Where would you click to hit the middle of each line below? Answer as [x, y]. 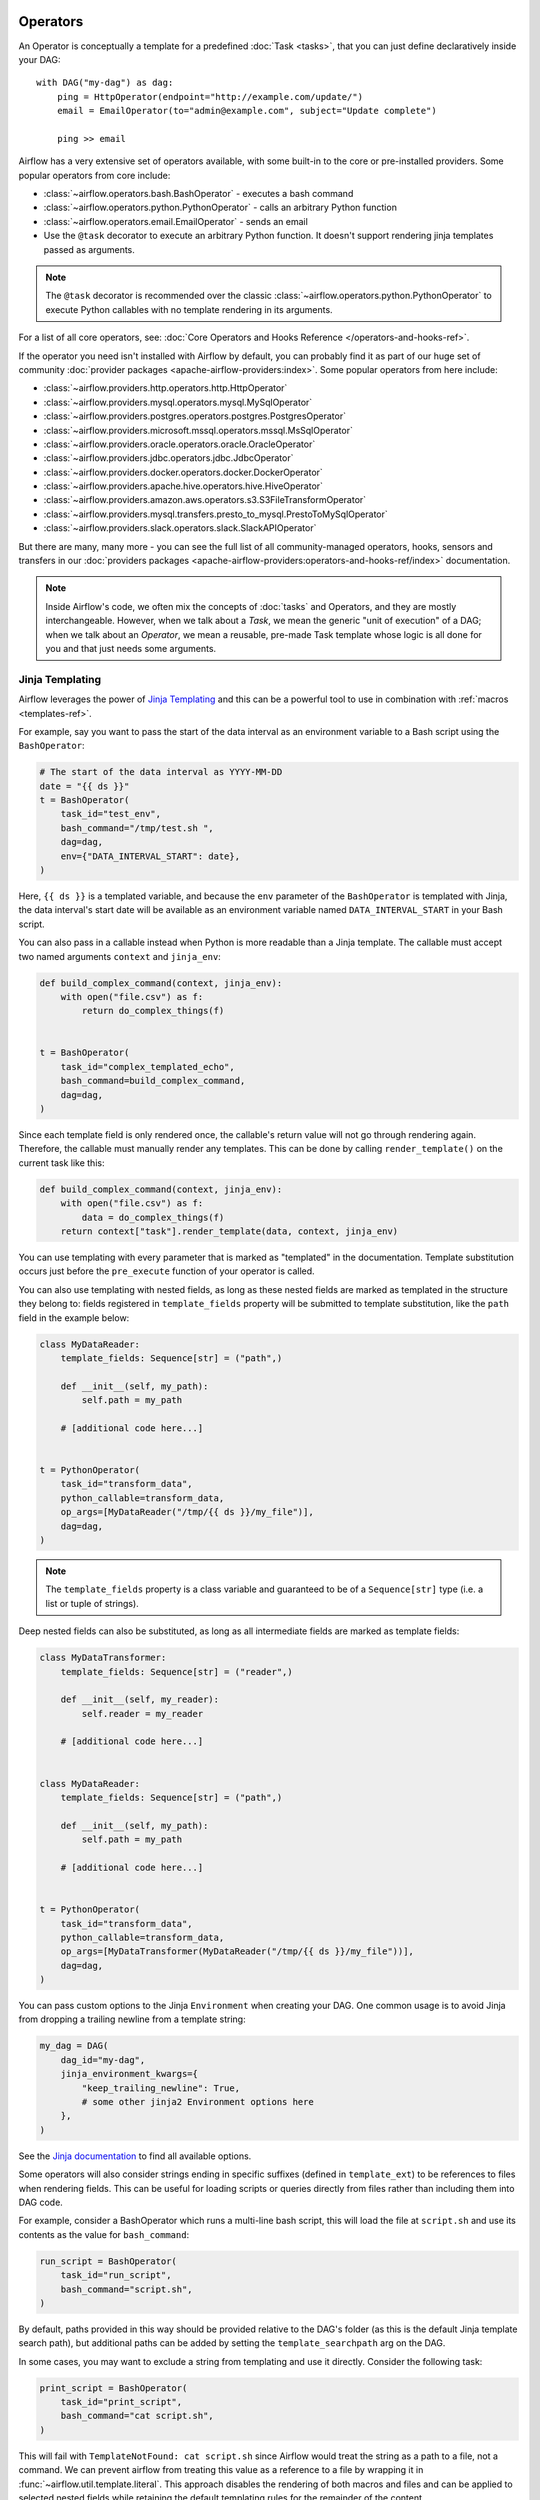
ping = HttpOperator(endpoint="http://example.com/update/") [210, 96]
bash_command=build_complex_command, [153, 1081]
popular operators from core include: [94, 175]
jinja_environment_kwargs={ [129, 2074]
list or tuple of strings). [92, 1603]
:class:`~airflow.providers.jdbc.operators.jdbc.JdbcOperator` [168, 458]
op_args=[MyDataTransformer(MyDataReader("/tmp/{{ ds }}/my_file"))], [237, 1951]
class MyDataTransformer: [103, 1658]
